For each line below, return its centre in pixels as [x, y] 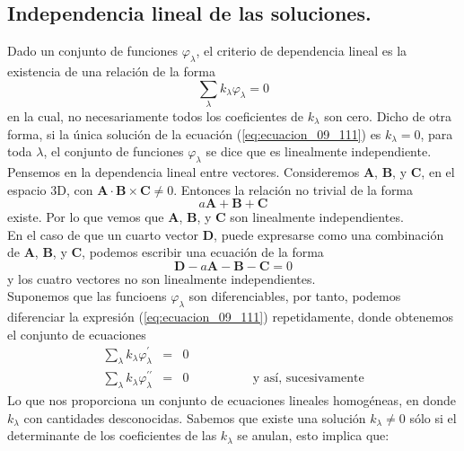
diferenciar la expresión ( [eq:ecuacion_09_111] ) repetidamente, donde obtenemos [230, 317]
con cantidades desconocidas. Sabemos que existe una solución [195, 417]
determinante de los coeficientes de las [112, 435]
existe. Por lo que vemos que [86, 217]
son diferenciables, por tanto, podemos [295, 296]
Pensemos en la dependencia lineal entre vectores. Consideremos [184, 171]
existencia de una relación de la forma [111, 71]
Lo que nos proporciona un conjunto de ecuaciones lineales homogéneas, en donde [232, 400]
